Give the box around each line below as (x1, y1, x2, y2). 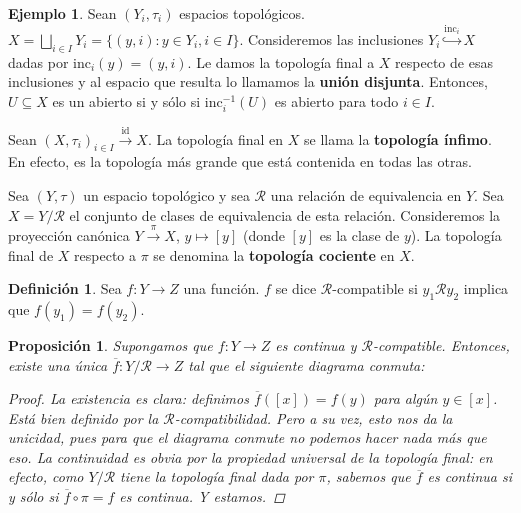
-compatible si (332, 278, 418, 299)
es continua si (427, 466, 512, 487)
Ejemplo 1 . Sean (8, 3, 117, 23)
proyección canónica (8, 224, 130, 245)
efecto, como (8, 466, 84, 487)
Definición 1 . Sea (8, 278, 122, 299)
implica (463, 278, 509, 299)
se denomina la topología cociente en (153, 244, 395, 265)
